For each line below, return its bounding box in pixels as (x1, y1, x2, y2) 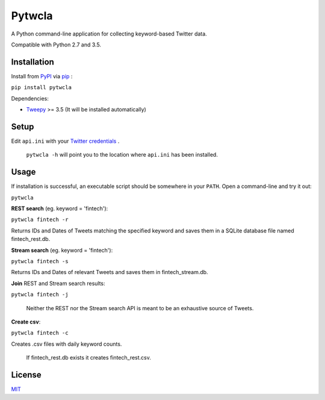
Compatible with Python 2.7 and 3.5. (11, 41, 102, 48)
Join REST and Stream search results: (11, 280, 105, 287)
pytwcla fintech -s (11, 258, 69, 264)
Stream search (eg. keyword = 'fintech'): (11, 246, 113, 254)
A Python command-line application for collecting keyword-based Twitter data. (11, 30, 207, 37)
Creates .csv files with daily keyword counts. (11, 340, 122, 348)
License (11, 369, 42, 380)
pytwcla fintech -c (11, 330, 69, 337)
